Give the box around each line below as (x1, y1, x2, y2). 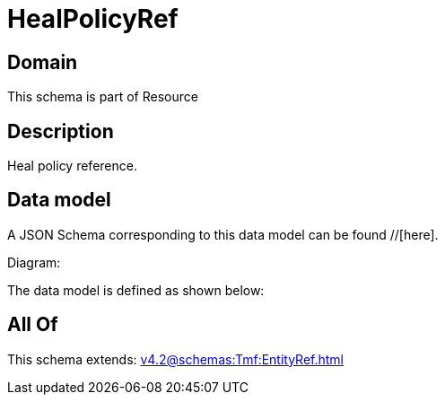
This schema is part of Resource (7, 89, 198, 105)
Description (7, 119, 114, 143)
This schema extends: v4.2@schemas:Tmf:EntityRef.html (7, 351, 345, 367)
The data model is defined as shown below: (7, 282, 265, 298)
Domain (7, 50, 78, 74)
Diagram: (7, 254, 61, 270)
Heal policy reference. (7, 158, 137, 174)
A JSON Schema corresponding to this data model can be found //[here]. (7, 226, 439, 242)
